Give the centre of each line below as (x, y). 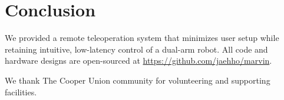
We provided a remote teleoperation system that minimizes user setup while (142, 38)
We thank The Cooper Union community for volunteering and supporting (138, 80)
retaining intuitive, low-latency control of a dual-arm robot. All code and (136, 49)
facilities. (21, 92)
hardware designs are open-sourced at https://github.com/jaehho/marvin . (138, 61)
